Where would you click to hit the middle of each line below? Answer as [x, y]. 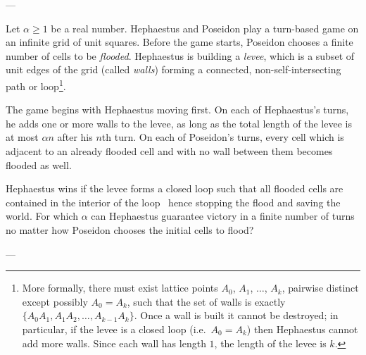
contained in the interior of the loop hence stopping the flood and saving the [173, 202]
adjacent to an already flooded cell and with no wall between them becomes [169, 151]
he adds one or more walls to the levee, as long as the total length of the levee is [179, 123]
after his [75, 137]
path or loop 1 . [36, 85]
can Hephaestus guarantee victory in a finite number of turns [223, 216]
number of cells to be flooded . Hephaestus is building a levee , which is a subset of [180, 55]
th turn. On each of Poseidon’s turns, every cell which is [223, 137]
